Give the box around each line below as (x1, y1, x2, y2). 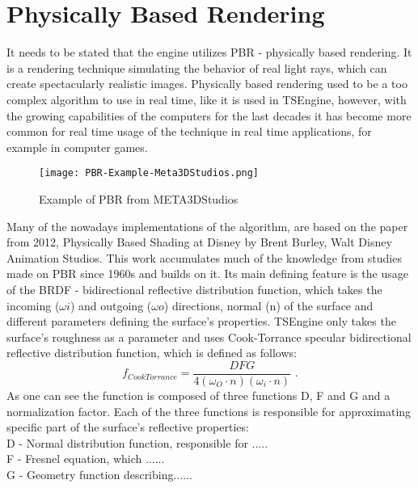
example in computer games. (6, 138, 148, 155)
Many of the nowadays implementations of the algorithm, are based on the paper (6, 217, 408, 234)
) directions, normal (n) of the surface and (163, 297, 374, 313)
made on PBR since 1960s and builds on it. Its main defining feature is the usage (6, 265, 408, 282)
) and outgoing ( (70, 297, 152, 313)
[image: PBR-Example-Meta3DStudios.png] (39, 167, 260, 179)
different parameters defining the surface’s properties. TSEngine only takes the (6, 313, 396, 330)
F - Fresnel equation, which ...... (6, 450, 165, 467)
